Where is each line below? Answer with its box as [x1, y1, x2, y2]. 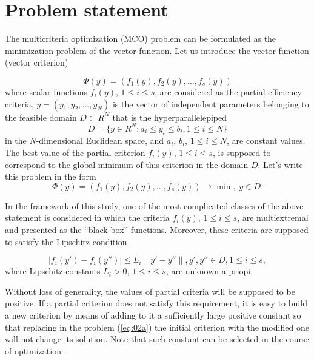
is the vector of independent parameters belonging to [112, 97, 309, 110]
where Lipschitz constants [5, 265, 101, 277]
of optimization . [5, 344, 67, 357]
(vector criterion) [5, 56, 68, 69]
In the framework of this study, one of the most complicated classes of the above [5, 199, 304, 212]
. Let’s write [258, 158, 303, 170]
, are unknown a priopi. [165, 265, 253, 277]
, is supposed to [212, 146, 271, 158]
